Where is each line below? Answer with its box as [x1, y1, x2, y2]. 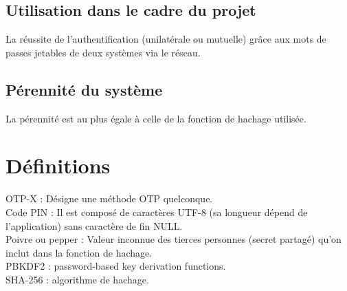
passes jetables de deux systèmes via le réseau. [5, 45, 201, 59]
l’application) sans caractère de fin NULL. [5, 218, 183, 233]
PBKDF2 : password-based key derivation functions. [5, 259, 226, 273]
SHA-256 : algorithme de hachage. [5, 272, 149, 286]
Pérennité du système [5, 78, 163, 100]
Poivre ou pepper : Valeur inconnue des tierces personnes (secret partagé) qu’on [5, 232, 342, 246]
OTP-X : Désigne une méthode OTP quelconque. [5, 191, 213, 206]
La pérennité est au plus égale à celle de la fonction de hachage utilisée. [5, 111, 306, 125]
